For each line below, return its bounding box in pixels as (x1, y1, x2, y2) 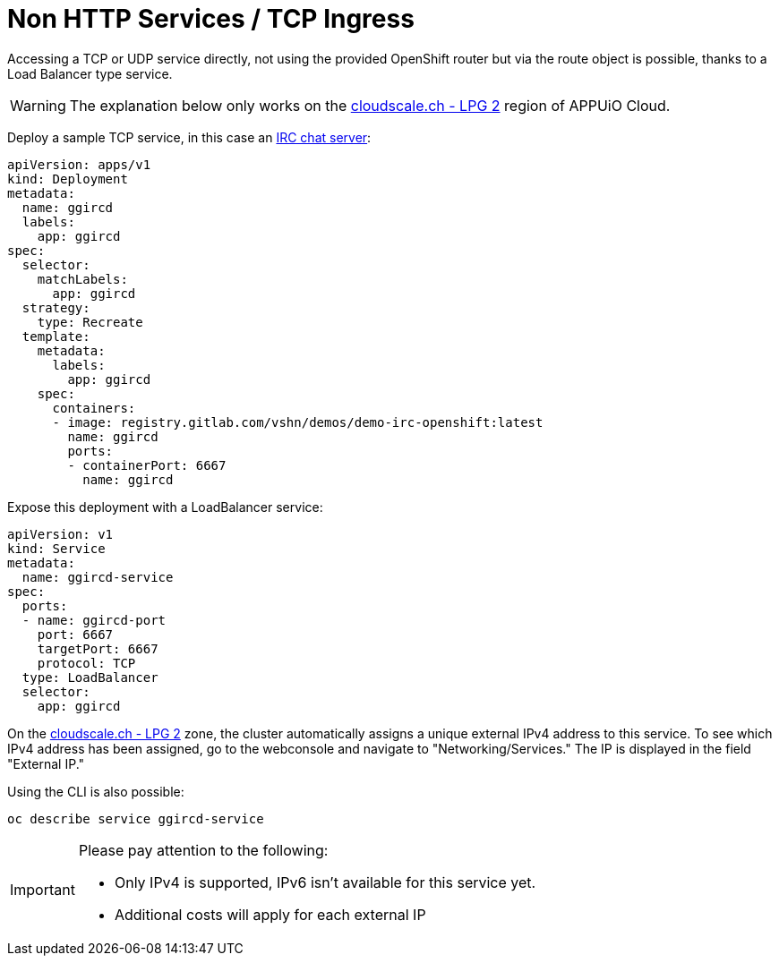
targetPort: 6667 (37, 641, 158, 656)
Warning (10, 96, 66, 115)
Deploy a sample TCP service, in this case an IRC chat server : (7, 129, 372, 145)
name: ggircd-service (21, 569, 174, 584)
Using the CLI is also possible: (7, 783, 184, 799)
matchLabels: (37, 271, 128, 286)
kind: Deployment (7, 171, 128, 186)
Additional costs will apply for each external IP (114, 905, 426, 924)
